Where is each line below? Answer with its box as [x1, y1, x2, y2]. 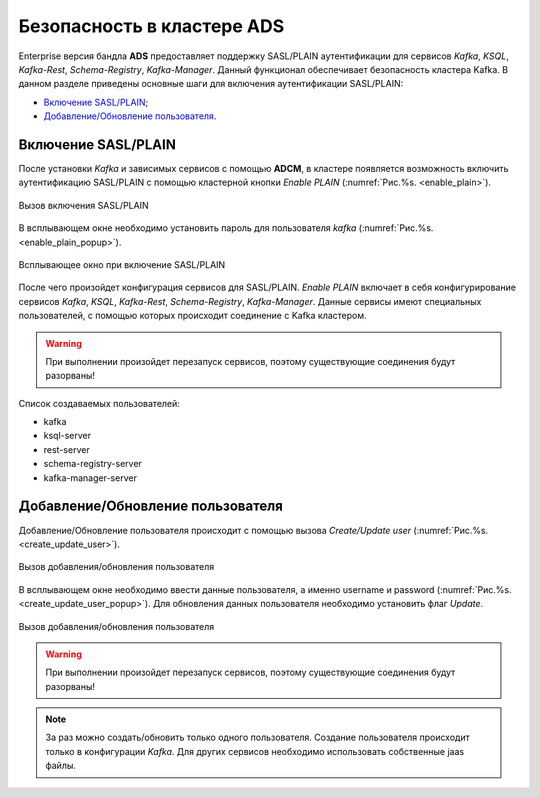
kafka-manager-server [43, 471, 137, 484]
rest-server [43, 443, 90, 455]
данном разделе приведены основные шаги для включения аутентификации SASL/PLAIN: [18, 78, 404, 90]
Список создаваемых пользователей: [18, 397, 180, 409]
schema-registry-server [43, 458, 142, 470]
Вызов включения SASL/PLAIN [18, 199, 149, 211]
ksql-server [43, 430, 92, 442]
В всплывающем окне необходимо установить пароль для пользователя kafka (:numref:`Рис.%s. [18, 222, 434, 234]
